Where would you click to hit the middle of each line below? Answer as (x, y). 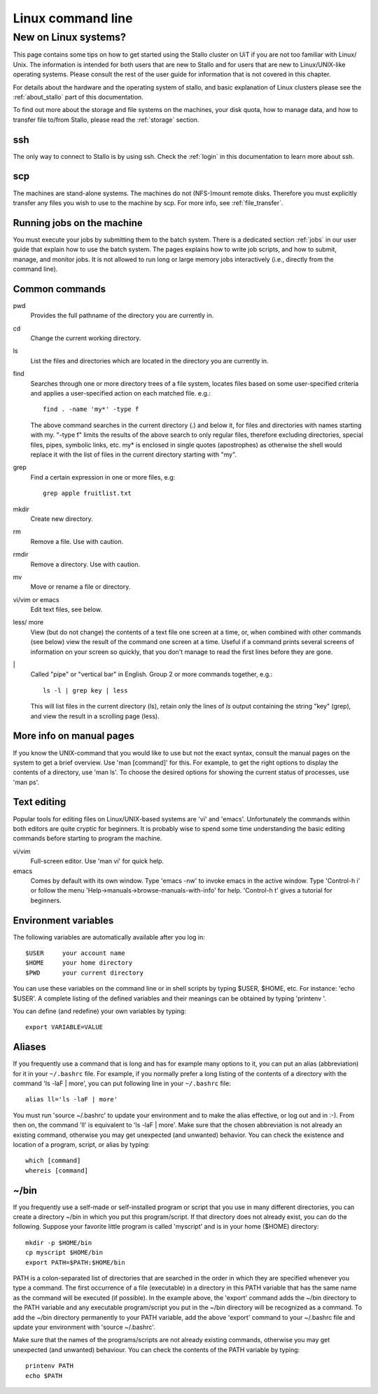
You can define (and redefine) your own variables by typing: (100, 1011)
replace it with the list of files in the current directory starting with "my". (134, 454)
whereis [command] (57, 1170)
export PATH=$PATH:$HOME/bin (75, 1262)
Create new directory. (62, 519)
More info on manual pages (73, 736)
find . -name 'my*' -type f (91, 409)
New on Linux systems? (69, 37)
